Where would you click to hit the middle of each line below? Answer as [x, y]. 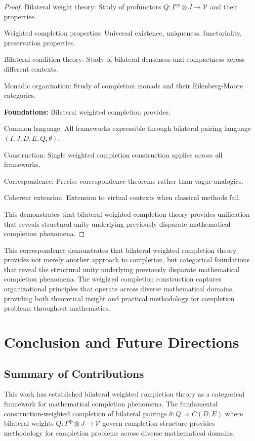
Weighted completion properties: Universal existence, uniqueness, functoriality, [123, 33]
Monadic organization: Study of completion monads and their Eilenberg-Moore [124, 85]
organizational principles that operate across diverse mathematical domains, [119, 289]
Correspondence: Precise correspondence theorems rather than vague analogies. [124, 180]
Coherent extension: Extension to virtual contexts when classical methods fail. [123, 197]
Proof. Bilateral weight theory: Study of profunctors [83, 6]
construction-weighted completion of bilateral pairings [85, 413]
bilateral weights [29, 423]
